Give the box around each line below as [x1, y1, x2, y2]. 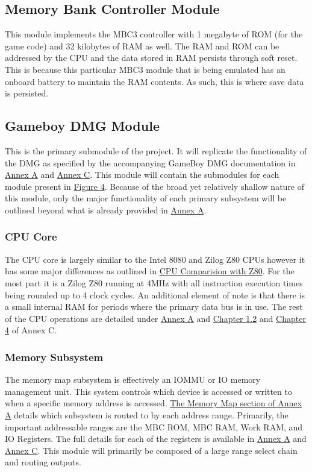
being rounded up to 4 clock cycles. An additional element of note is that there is [5, 288, 305, 301]
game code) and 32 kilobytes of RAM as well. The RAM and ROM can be [5, 39, 279, 52]
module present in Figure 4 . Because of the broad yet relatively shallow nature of [5, 180, 305, 192]
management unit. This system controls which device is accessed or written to [5, 385, 292, 397]
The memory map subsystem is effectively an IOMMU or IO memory [5, 373, 261, 386]
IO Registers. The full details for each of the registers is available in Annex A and [5, 432, 307, 445]
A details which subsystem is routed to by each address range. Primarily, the [5, 408, 289, 421]
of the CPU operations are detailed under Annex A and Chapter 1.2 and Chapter [5, 312, 306, 324]
